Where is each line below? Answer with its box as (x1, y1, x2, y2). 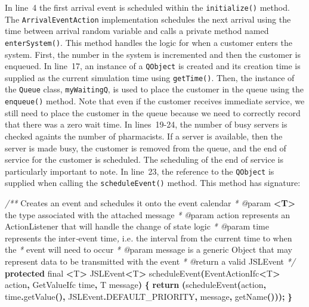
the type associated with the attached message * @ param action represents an (5, 208, 291, 221)
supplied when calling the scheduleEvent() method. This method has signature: (5, 176, 301, 189)
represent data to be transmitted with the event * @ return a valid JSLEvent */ (5, 255, 296, 268)
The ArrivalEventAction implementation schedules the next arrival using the (5, 13, 291, 25)
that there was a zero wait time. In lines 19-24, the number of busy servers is (5, 118, 288, 131)
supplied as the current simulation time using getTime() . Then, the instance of (5, 71, 295, 83)
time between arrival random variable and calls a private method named (5, 24, 269, 37)
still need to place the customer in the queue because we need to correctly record (5, 106, 301, 119)
